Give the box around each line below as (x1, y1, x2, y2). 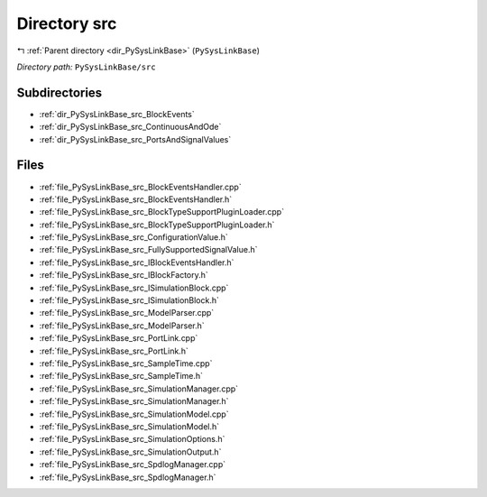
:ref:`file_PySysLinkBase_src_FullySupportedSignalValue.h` (39, 244, 258, 255)
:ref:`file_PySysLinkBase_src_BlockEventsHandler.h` (39, 194, 233, 205)
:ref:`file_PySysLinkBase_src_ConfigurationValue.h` (39, 232, 229, 243)
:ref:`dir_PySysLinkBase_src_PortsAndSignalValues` (39, 133, 232, 144)
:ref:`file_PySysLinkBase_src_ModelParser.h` (39, 320, 205, 331)
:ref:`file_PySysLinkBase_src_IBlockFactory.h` (39, 270, 209, 281)
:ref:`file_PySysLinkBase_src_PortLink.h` (39, 345, 188, 356)
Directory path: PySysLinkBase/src (16, 61, 157, 72)
